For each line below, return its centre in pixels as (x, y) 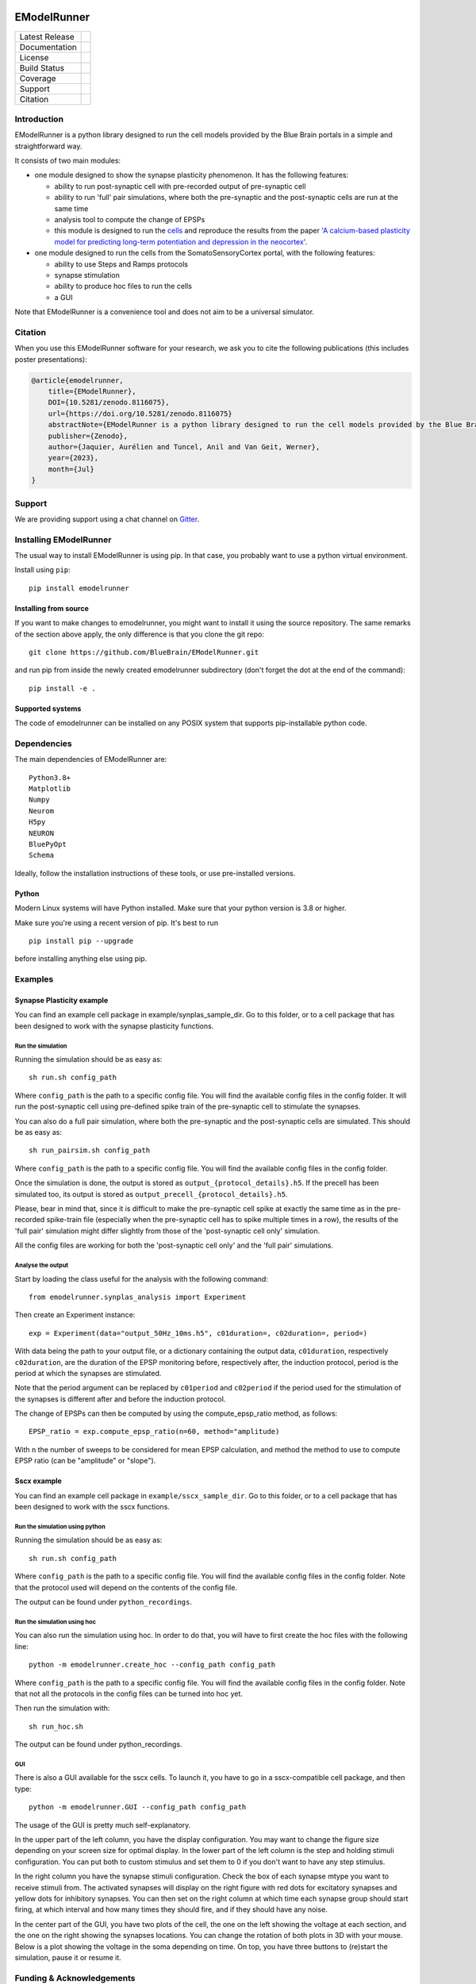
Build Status (42, 67)
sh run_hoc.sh (56, 1726)
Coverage (38, 78)
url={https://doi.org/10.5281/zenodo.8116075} (140, 413)
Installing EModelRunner (63, 540)
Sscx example (38, 1481)
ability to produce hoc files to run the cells (123, 286)
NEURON (42, 833)
